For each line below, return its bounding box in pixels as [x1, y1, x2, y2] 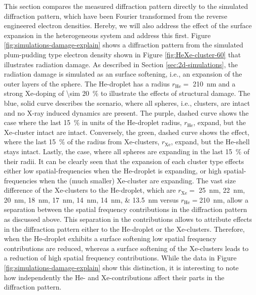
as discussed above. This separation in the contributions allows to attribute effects [4, 214, 252, 224]
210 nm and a [192, 78, 236, 88]
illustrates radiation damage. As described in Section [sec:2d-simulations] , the [4, 59, 238, 69]
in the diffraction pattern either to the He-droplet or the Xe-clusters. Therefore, [4, 223, 245, 234]
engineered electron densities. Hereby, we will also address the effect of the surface [4, 20, 252, 31]
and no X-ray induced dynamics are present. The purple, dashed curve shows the [4, 107, 249, 118]
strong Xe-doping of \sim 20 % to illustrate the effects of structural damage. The [4, 88, 251, 98]
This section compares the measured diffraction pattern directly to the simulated [4, 1, 248, 11]
